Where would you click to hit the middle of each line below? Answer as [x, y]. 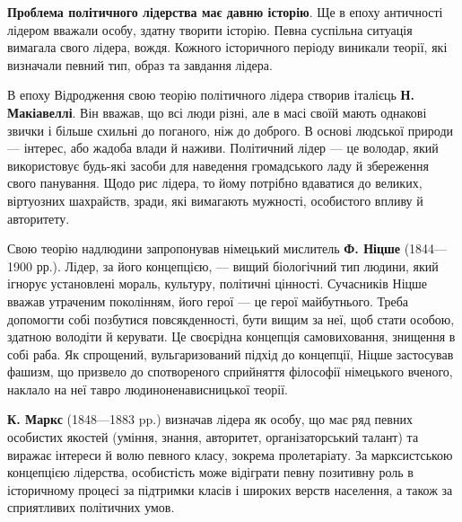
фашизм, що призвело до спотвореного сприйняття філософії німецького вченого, [230, 372]
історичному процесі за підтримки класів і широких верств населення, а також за [230, 489]
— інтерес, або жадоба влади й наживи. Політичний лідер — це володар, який [223, 148]
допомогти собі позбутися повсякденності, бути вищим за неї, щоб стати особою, [231, 319]
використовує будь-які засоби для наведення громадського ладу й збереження [218, 165]
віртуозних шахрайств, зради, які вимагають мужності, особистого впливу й [215, 200]
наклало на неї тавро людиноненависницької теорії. [148, 389]
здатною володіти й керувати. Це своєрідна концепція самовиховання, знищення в [231, 336]
